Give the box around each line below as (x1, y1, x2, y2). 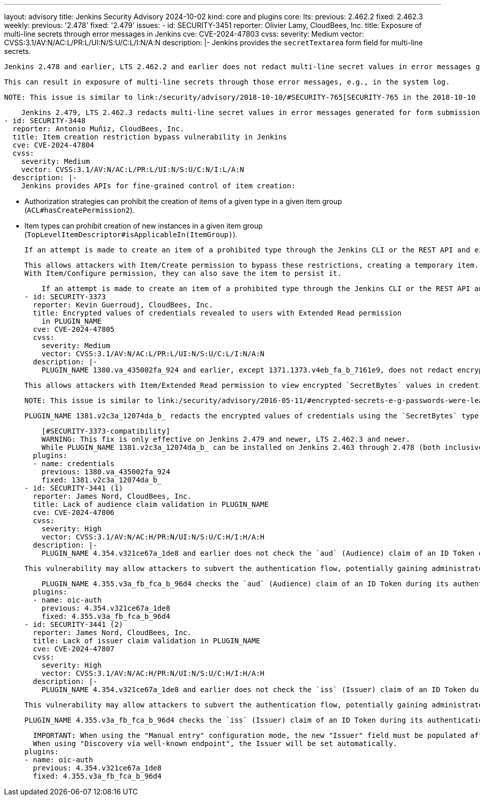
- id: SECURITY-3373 (24, 293, 106, 301)
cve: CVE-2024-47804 (12, 141, 95, 149)
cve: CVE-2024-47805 (33, 325, 115, 333)
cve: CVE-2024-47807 (33, 645, 115, 653)
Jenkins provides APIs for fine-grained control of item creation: (21, 182, 296, 190)
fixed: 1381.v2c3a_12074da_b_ (41, 476, 162, 484)
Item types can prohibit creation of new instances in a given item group (24, 221, 263, 230)
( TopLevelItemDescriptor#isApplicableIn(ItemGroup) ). (24, 230, 237, 239)
